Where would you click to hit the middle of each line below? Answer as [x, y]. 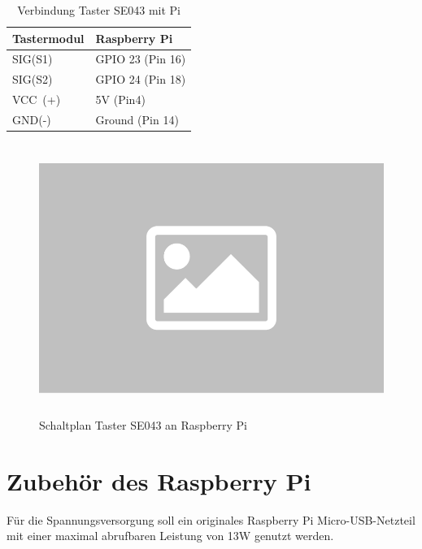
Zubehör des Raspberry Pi [159, 480]
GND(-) [32, 119]
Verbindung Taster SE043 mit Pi [99, 10]
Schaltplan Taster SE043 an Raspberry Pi [144, 424]
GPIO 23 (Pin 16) [141, 59]
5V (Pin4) [120, 99]
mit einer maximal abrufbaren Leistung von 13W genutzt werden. [170, 536]
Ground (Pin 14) [137, 119]
